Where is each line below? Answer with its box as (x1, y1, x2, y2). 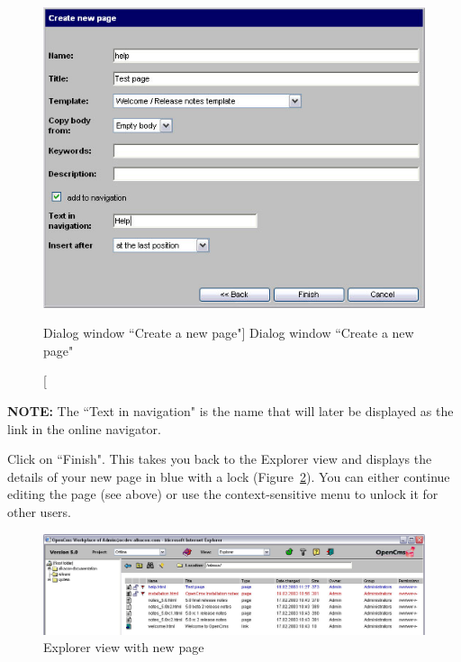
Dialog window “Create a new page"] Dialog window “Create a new (43, 323, 414, 342)
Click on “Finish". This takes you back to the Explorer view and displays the (7, 449, 432, 468)
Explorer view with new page (43, 638, 204, 657)
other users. (7, 502, 72, 521)
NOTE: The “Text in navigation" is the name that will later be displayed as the (7, 401, 454, 420)
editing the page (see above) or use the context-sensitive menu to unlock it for (7, 485, 438, 503)
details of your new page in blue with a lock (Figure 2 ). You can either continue (7, 467, 450, 485)
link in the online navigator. (7, 419, 161, 438)
